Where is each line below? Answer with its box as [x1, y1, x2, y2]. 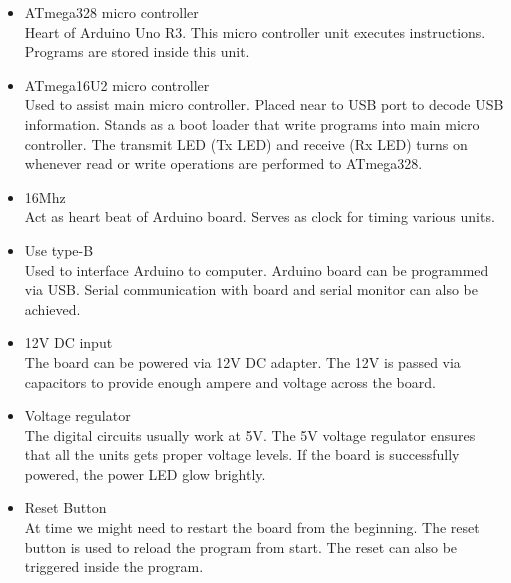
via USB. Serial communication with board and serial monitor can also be [24, 279, 478, 300]
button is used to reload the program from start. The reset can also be [24, 536, 458, 557]
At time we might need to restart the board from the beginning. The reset [24, 517, 480, 538]
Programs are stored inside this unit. [24, 41, 250, 62]
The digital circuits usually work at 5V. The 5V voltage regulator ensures [24, 424, 476, 445]
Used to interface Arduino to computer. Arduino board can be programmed [24, 259, 489, 280]
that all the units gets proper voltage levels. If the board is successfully [24, 444, 460, 465]
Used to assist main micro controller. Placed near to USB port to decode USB [24, 94, 504, 115]
